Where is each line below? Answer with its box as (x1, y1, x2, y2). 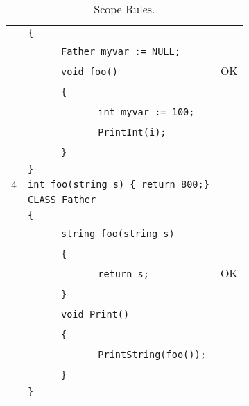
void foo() (61, 66, 118, 77)
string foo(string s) (61, 228, 175, 239)
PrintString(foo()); (98, 349, 206, 360)
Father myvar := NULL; (61, 46, 180, 57)
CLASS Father (28, 194, 96, 205)
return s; (98, 268, 149, 279)
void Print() (61, 309, 130, 320)
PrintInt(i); (98, 127, 166, 138)
